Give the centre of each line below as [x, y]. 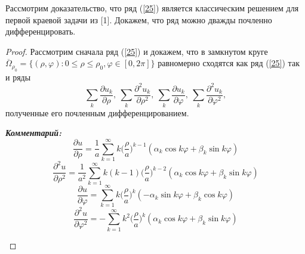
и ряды [18, 77]
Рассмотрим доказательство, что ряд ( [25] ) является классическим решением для [152, 8]
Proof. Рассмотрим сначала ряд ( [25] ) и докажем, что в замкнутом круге [137, 51]
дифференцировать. [41, 31]
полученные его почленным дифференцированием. [97, 112]
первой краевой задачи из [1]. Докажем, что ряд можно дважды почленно [139, 19]
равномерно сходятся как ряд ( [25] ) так [229, 63]
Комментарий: [34, 133]
